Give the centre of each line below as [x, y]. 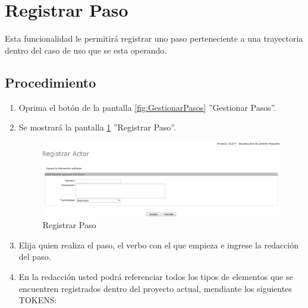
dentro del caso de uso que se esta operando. [86, 50]
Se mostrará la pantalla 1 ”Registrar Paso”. [97, 127]
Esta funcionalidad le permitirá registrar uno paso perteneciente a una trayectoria [154, 38]
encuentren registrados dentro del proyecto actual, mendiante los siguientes [155, 288]
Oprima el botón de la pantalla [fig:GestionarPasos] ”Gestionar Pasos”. [147, 107]
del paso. [35, 256]
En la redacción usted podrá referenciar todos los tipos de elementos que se [156, 276]
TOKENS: [38, 300]
